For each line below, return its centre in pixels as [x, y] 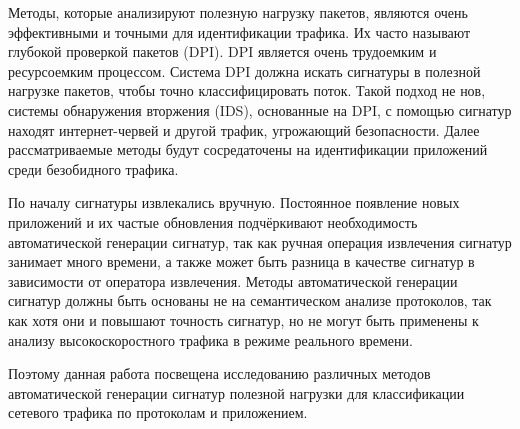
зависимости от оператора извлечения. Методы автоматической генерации [233, 280]
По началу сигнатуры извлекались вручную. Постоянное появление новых [234, 202]
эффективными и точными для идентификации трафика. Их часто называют [239, 31]
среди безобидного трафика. [93, 168]
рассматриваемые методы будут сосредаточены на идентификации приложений [248, 149]
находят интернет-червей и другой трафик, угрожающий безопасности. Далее [244, 129]
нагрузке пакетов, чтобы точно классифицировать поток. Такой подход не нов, [247, 90]
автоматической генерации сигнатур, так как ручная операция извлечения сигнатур [260, 241]
